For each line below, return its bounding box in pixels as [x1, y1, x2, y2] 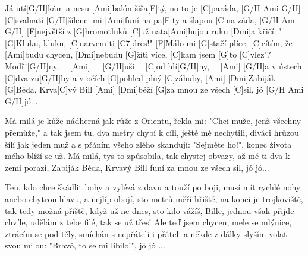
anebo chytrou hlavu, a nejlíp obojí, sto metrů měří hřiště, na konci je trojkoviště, [5, 192, 303, 205]
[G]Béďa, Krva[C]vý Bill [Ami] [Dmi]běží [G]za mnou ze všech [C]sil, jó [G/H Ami [5, 83, 304, 95]
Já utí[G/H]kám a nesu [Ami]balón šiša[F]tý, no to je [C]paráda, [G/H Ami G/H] [5, 2, 301, 14]
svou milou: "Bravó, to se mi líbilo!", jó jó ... [5, 239, 165, 251]
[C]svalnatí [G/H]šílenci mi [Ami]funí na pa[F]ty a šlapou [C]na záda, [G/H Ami [5, 13, 297, 26]
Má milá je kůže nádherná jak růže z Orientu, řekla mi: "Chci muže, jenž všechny [5, 114, 301, 127]
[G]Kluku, [5, 36, 41, 49]
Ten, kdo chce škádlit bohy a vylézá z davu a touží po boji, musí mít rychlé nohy [5, 181, 301, 193]
